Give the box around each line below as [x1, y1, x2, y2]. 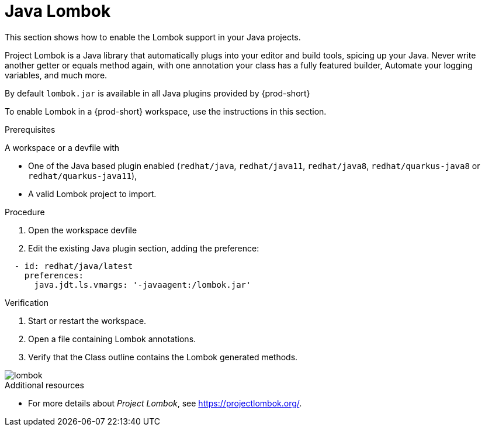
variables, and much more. [5, 70, 108, 80]
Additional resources [5, 380, 84, 390]
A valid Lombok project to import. [28, 188, 157, 199]
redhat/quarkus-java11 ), [28, 170, 137, 181]
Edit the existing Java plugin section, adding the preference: [28, 243, 259, 253]
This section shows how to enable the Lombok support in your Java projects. [5, 32, 301, 42]
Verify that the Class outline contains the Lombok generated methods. [28, 351, 298, 362]
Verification [5, 297, 49, 308]
